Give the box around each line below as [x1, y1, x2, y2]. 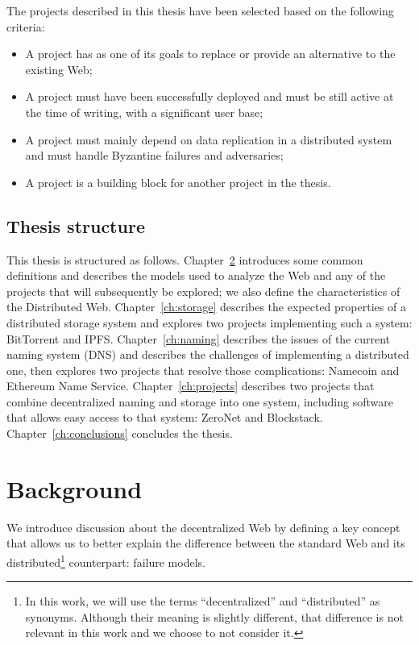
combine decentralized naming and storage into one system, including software [6, 393, 393, 410]
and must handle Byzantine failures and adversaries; [25, 147, 284, 164]
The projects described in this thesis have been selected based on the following [6, 2, 394, 19]
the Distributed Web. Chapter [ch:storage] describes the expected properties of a [6, 298, 406, 315]
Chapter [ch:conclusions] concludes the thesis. [6, 425, 233, 442]
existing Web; [25, 60, 93, 77]
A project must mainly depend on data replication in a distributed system [25, 131, 392, 148]
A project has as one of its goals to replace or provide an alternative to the [25, 45, 396, 62]
